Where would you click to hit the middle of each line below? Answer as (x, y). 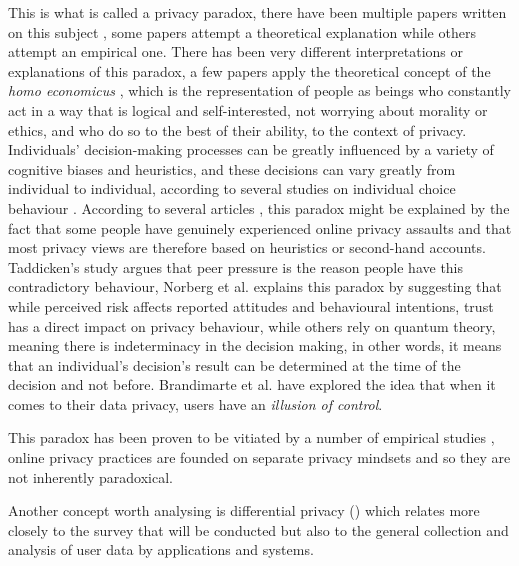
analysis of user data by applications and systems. (161, 549)
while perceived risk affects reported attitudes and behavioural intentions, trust (251, 305)
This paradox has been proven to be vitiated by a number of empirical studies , (251, 437)
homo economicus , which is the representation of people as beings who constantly (259, 90)
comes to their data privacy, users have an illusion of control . (195, 403)
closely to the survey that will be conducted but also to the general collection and (258, 529)
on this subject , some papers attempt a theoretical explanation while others (242, 31)
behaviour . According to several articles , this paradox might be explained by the (259, 207)
